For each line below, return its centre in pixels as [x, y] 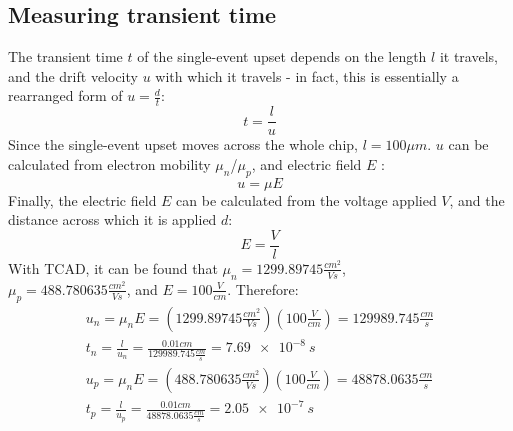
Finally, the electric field [82, 199]
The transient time [65, 56]
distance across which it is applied [112, 219]
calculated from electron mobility [109, 163]
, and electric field [306, 163]
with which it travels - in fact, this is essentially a [307, 75]
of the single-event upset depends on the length [282, 56]
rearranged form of [65, 95]
